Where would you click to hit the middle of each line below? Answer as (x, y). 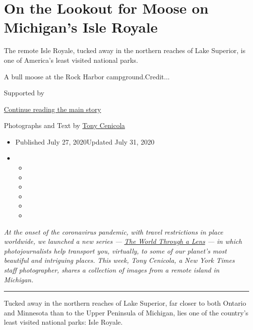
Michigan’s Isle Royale (81, 27)
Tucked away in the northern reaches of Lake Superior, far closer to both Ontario (125, 303)
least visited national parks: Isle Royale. (63, 322)
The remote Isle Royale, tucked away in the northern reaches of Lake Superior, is (125, 50)
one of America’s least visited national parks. (71, 60)
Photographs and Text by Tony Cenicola (64, 125)
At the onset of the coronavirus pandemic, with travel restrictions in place (114, 231)
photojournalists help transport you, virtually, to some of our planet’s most (115, 250)
